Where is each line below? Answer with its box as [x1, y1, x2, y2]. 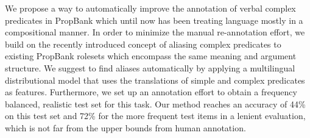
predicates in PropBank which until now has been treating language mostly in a [5, 13, 303, 26]
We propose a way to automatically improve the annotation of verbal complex [5, 2, 296, 14]
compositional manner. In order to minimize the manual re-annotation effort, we [5, 26, 305, 38]
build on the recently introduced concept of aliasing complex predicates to [5, 37, 281, 50]
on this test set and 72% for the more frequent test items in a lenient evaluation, [5, 109, 306, 122]
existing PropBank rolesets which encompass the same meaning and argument [5, 49, 297, 62]
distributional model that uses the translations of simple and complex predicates [5, 73, 305, 86]
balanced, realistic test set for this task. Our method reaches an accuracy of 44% [5, 97, 306, 110]
